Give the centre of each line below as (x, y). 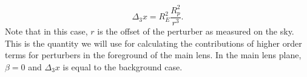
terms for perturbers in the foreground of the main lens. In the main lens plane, (153, 55)
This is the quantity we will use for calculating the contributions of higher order (153, 43)
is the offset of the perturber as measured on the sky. (196, 31)
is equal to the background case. (123, 66)
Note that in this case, (46, 31)
